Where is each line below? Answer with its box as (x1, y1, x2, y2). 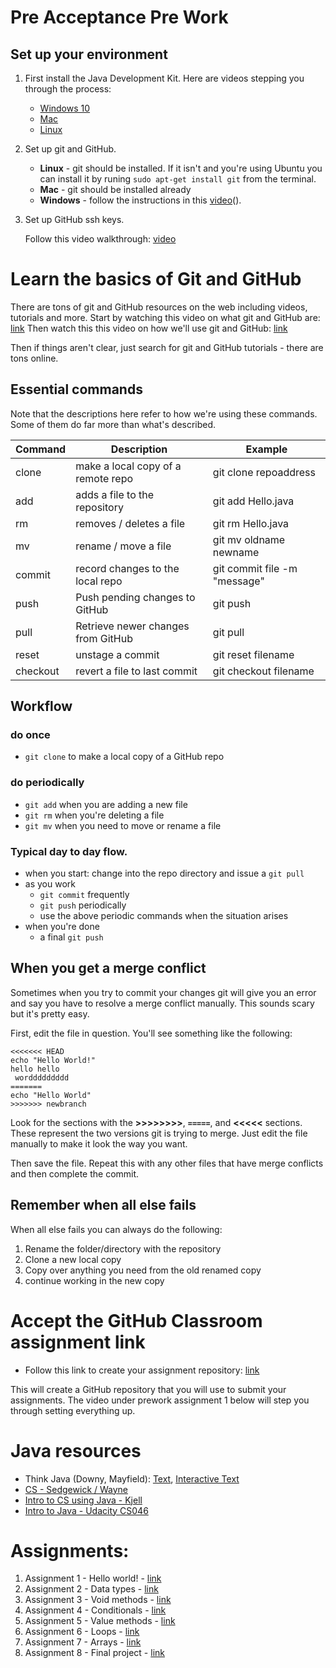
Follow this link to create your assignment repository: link (24, 1364, 260, 1376)
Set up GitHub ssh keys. (24, 214, 125, 225)
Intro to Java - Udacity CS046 (24, 1504, 149, 1516)
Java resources (10, 1439, 142, 1462)
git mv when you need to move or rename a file (24, 819, 222, 831)
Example (245, 442, 288, 456)
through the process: (24, 83, 112, 95)
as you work (24, 878, 76, 890)
